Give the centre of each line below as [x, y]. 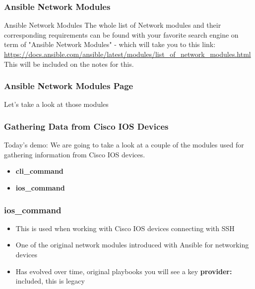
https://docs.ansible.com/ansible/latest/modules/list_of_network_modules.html [127, 54]
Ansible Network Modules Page [69, 86]
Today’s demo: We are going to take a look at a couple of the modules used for [124, 145]
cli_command [39, 171]
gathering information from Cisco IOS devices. [75, 154]
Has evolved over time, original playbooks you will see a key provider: [124, 271]
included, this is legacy [50, 281]
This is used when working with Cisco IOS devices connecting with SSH [125, 228]
